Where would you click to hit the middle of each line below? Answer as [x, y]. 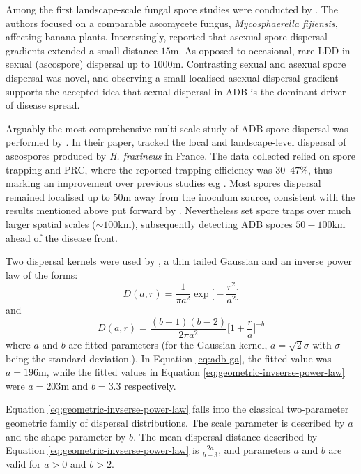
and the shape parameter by [66, 436]
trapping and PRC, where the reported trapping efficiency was [139, 169]
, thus [320, 169]
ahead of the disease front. [62, 237]
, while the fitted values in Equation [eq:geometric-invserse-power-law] [195, 372]
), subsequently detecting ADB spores [212, 223]
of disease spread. [43, 105]
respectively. [150, 385]
